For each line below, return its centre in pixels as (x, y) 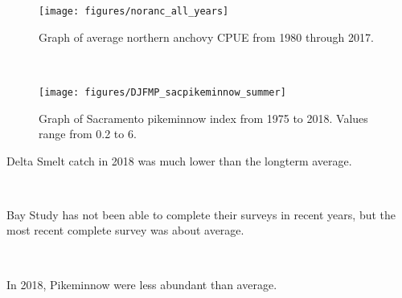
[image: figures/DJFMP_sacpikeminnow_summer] (162, 92)
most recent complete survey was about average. (125, 230)
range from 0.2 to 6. (88, 134)
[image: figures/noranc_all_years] (134, 11)
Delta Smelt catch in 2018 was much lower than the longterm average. (179, 160)
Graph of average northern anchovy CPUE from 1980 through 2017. (206, 37)
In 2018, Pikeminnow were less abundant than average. (142, 284)
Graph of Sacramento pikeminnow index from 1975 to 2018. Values (203, 118)
